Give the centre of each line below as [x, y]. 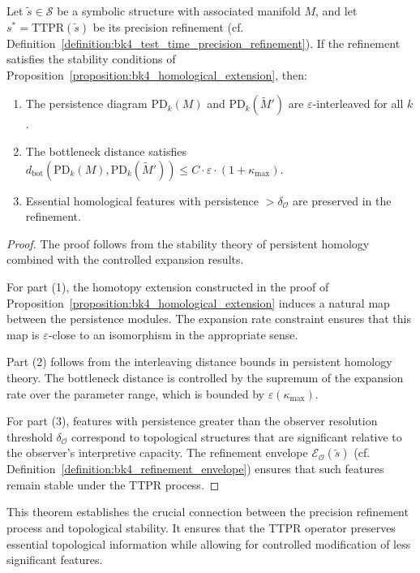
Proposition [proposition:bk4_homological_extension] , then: [157, 74]
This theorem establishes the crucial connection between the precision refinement [208, 512]
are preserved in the [342, 200]
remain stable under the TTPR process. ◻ [113, 484]
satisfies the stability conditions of [91, 59]
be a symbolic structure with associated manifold [179, 11]
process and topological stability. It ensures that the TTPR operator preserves [201, 528]
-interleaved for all [358, 103]
